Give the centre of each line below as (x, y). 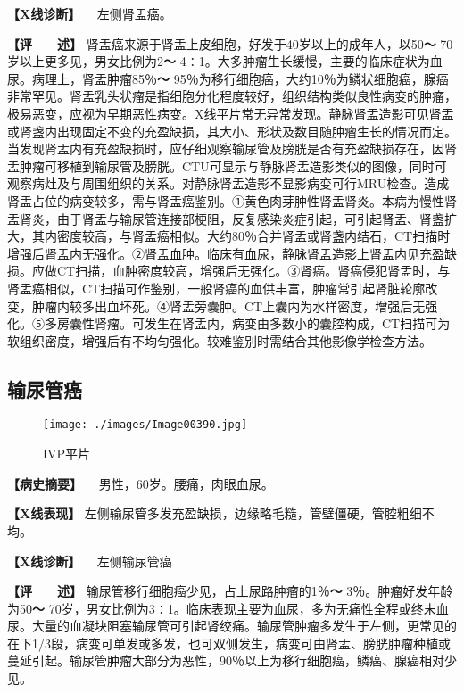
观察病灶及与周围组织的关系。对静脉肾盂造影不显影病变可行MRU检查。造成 (228, 183)
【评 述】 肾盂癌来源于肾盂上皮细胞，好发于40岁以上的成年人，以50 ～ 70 (230, 43)
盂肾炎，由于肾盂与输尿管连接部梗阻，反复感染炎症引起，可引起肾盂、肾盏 (226, 218)
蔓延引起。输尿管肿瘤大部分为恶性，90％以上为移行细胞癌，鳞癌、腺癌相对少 (232, 660)
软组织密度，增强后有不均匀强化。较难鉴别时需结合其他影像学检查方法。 (220, 340)
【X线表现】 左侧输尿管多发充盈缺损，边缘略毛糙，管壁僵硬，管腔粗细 (215, 513)
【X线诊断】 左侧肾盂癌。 (90, 13)
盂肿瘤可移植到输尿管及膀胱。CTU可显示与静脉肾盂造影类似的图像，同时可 (227, 165)
